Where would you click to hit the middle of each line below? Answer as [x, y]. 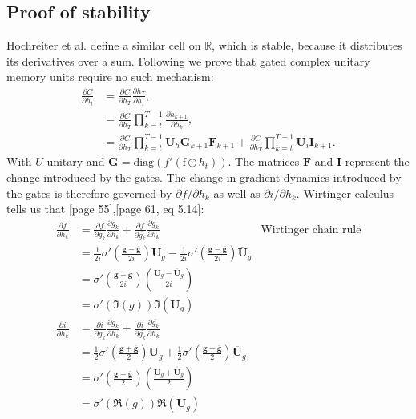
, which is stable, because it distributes [307, 45]
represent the [377, 161]
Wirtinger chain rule [311, 230]
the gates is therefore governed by [89, 193]
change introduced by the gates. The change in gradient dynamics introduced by [204, 177]
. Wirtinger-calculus [345, 193]
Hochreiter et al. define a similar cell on [104, 45]
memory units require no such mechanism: [110, 77]
